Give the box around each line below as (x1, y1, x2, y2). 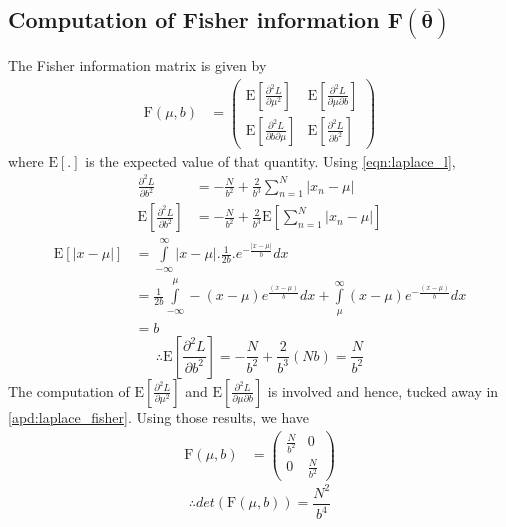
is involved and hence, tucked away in (267, 380, 499, 401)
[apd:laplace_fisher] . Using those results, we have (8, 406, 310, 427)
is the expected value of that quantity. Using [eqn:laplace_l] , (85, 150, 456, 171)
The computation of (8, 380, 130, 401)
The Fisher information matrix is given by (8, 55, 267, 76)
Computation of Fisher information (8, 4, 380, 35)
